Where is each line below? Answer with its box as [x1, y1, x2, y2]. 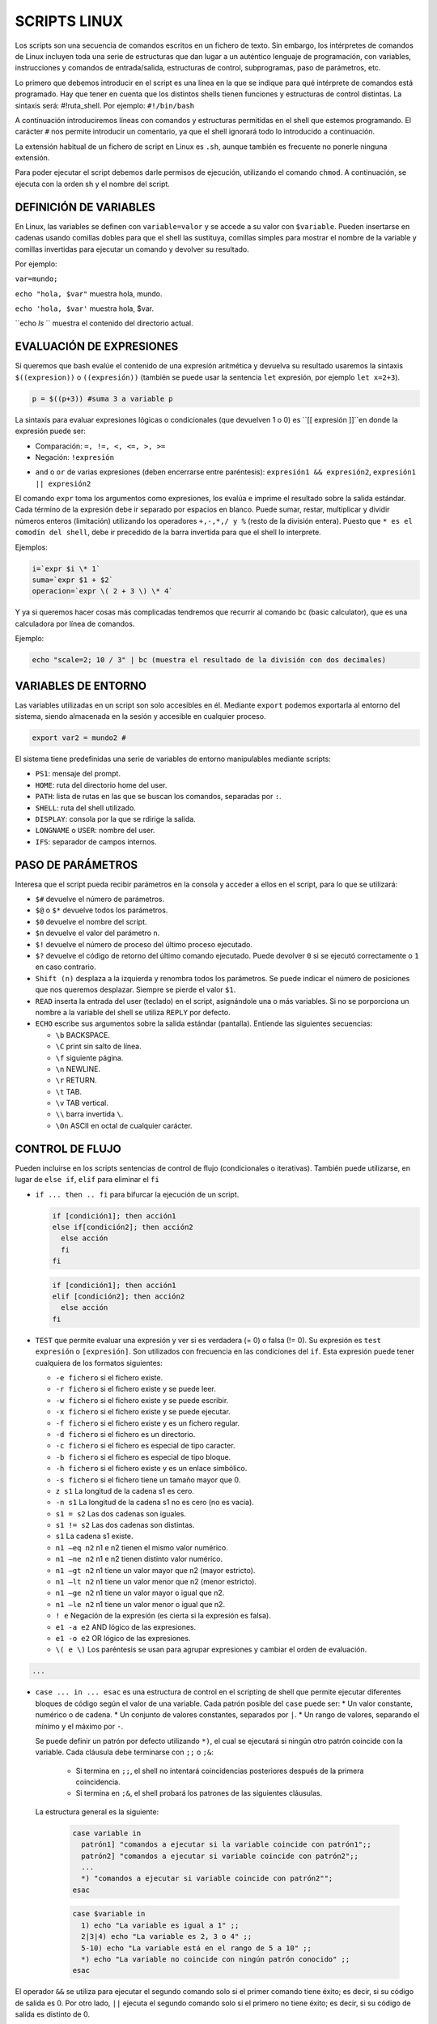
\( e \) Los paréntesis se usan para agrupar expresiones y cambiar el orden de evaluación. [55, 1644, 367, 1655]
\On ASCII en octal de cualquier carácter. [55, 1120, 193, 1130]
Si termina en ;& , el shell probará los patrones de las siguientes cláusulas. [75, 1788, 323, 1798]
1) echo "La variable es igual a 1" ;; [81, 1920, 240, 1930]
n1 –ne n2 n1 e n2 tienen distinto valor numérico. [55, 1554, 223, 1564]
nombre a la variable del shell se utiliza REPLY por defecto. [35, 1007, 231, 1017]
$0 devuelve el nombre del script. [35, 916, 147, 926]
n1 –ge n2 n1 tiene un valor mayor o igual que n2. [55, 1588, 225, 1598]
